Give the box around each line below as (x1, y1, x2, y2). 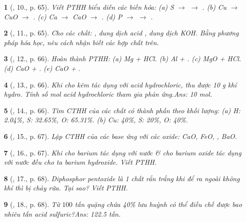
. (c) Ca (33, 11, 57, 21)
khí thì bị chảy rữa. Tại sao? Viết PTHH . (4, 183, 128, 193)
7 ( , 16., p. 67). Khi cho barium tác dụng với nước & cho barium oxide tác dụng (4, 147, 242, 157)
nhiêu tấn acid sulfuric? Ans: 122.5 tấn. (4, 208, 121, 219)
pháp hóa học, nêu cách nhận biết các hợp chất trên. (4, 37, 159, 47)
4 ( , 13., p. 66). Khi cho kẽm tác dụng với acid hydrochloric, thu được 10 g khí (4, 79, 237, 89)
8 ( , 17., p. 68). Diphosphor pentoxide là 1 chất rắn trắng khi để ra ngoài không (4, 173, 240, 183)
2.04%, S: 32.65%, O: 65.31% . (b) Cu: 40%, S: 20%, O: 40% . (4, 115, 188, 125)
